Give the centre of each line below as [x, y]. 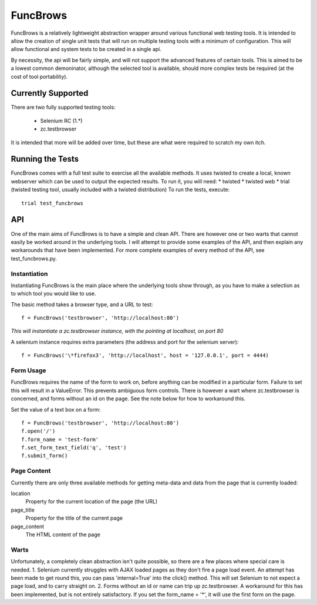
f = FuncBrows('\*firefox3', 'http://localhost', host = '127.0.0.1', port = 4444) [145, 355]
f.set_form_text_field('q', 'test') [74, 448]
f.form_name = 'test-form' [60, 439]
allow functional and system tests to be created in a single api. [86, 49]
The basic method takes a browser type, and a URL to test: [82, 304]
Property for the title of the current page [74, 518]
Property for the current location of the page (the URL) [92, 502]
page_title [23, 510]
